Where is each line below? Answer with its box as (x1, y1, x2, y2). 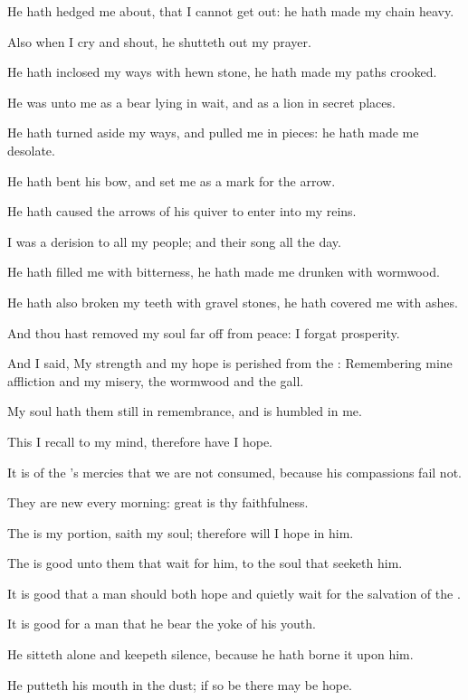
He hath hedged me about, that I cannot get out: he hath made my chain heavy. (7, 2, 454, 20)
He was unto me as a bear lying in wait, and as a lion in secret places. (7, 92, 396, 111)
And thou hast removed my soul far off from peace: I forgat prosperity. (7, 323, 400, 342)
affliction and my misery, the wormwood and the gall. (7, 371, 304, 390)
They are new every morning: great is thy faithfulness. (7, 493, 309, 512)
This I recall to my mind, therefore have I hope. (7, 431, 273, 450)
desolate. (7, 140, 55, 159)
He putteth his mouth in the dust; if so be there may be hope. (7, 675, 352, 694)
